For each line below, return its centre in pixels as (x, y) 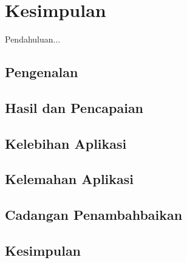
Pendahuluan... (33, 39)
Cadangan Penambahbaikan (94, 215)
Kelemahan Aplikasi (70, 179)
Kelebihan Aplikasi (66, 143)
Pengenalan (42, 72)
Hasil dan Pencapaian (74, 107)
